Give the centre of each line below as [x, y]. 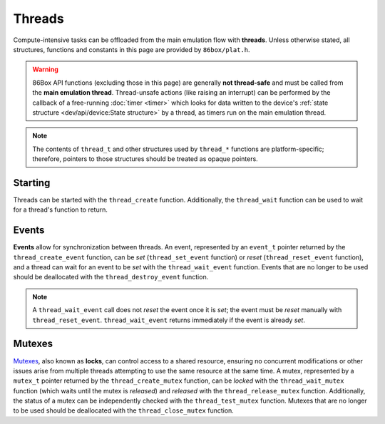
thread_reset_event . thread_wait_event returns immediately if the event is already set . [169, 320]
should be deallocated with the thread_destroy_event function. [111, 277]
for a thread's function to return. [61, 210]
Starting [32, 183]
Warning [45, 69]
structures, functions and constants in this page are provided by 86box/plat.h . [132, 49]
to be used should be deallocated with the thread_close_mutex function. [124, 410]
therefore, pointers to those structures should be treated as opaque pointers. [145, 159]
